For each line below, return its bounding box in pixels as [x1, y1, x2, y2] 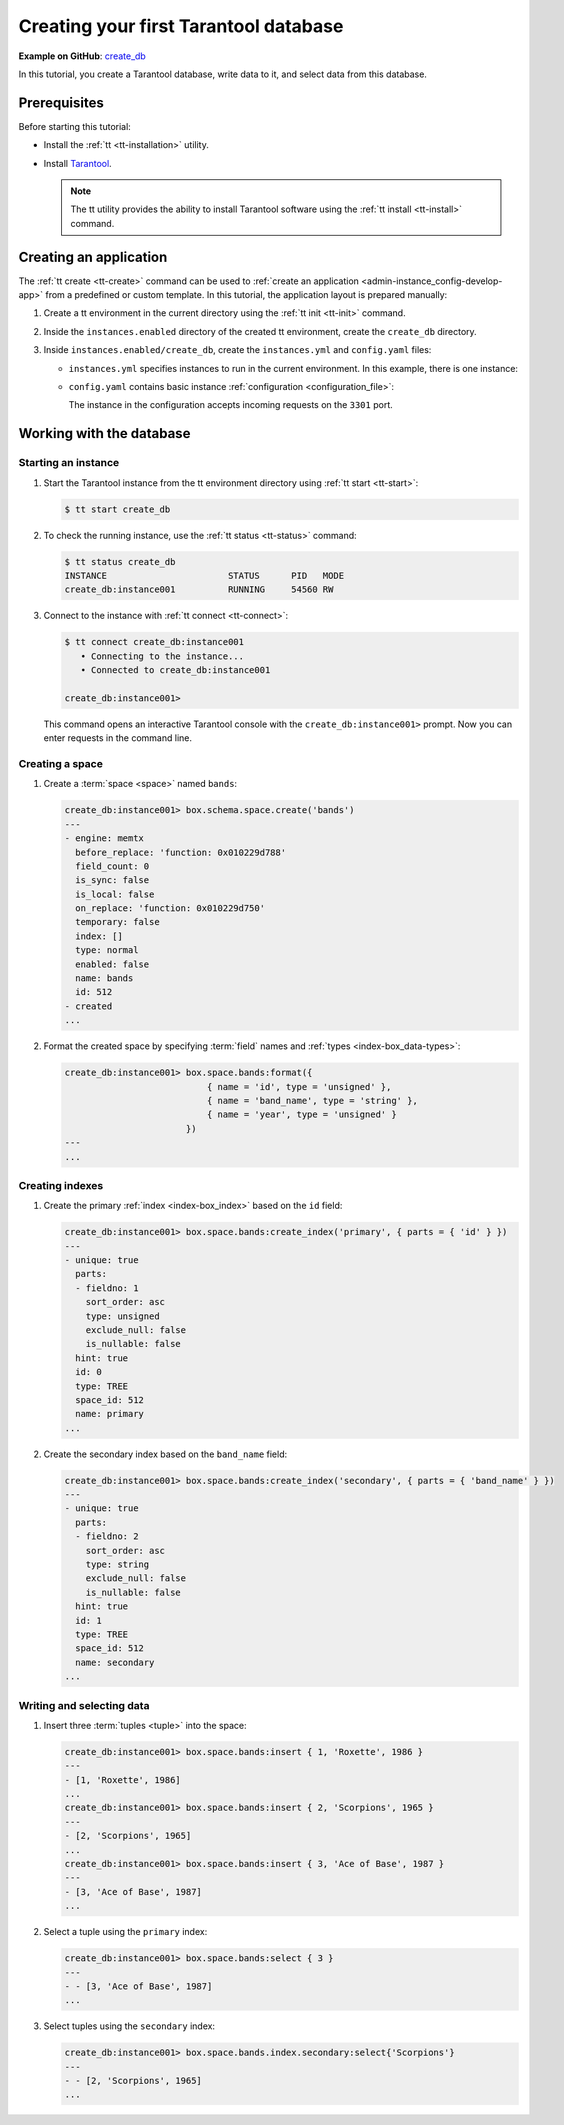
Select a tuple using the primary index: [43, 1926, 208, 1938]
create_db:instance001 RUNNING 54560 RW [64, 584, 334, 595]
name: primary [75, 1408, 145, 1420]
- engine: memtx [64, 833, 145, 844]
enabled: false [75, 958, 150, 970]
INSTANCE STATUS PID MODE [64, 570, 345, 581]
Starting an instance [18, 456, 120, 470]
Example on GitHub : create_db [18, 50, 147, 62]
